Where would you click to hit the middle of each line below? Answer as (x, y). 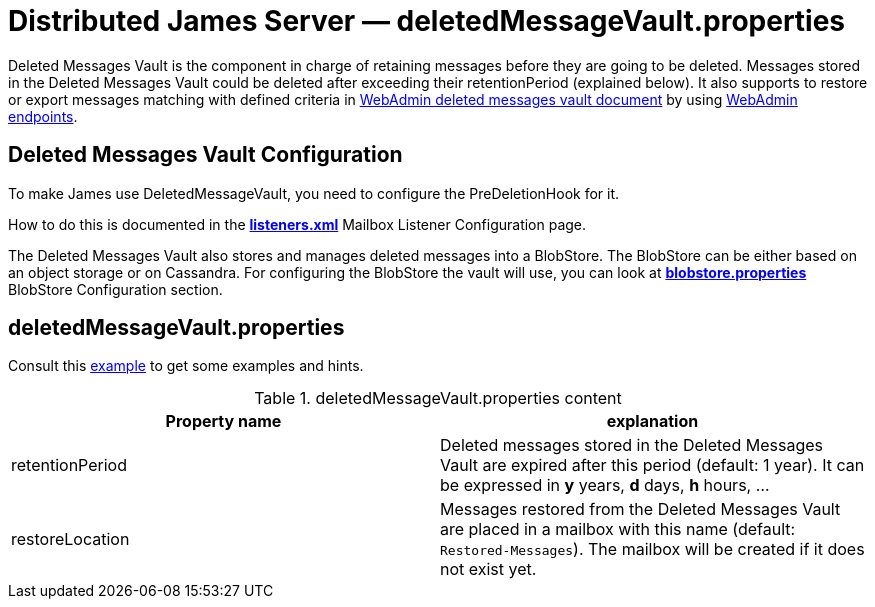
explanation (652, 421)
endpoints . (43, 116)
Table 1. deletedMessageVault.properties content (438, 398)
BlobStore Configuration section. (115, 289)
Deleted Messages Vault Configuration (205, 155)
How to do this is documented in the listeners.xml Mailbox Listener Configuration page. (297, 224)
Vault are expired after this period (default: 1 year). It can (652, 465)
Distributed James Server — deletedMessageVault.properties (427, 21)
